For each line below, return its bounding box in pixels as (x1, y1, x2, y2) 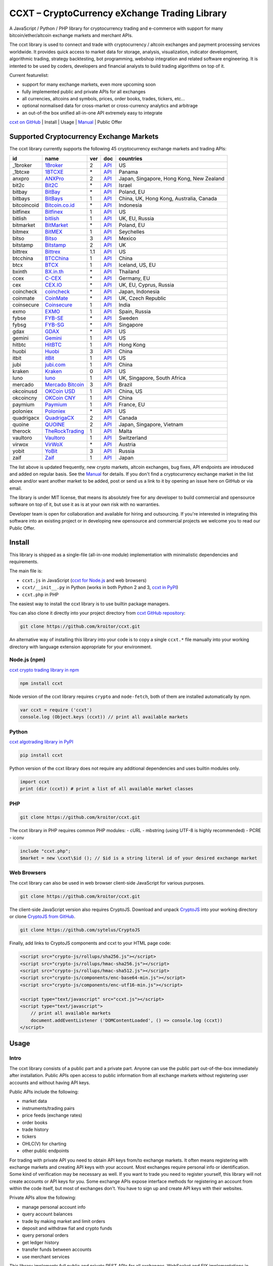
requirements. (9, 559, 39, 565)
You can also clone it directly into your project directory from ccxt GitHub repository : (9, 610, 186, 616)
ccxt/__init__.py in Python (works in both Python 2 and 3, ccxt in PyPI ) (22, 584, 178, 590)
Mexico (118, 234, 136, 242)
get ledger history (22, 1239, 59, 1245)
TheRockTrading (44, 427, 84, 434)
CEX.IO (44, 281, 62, 288)
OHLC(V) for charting (22, 1140, 67, 1146)
